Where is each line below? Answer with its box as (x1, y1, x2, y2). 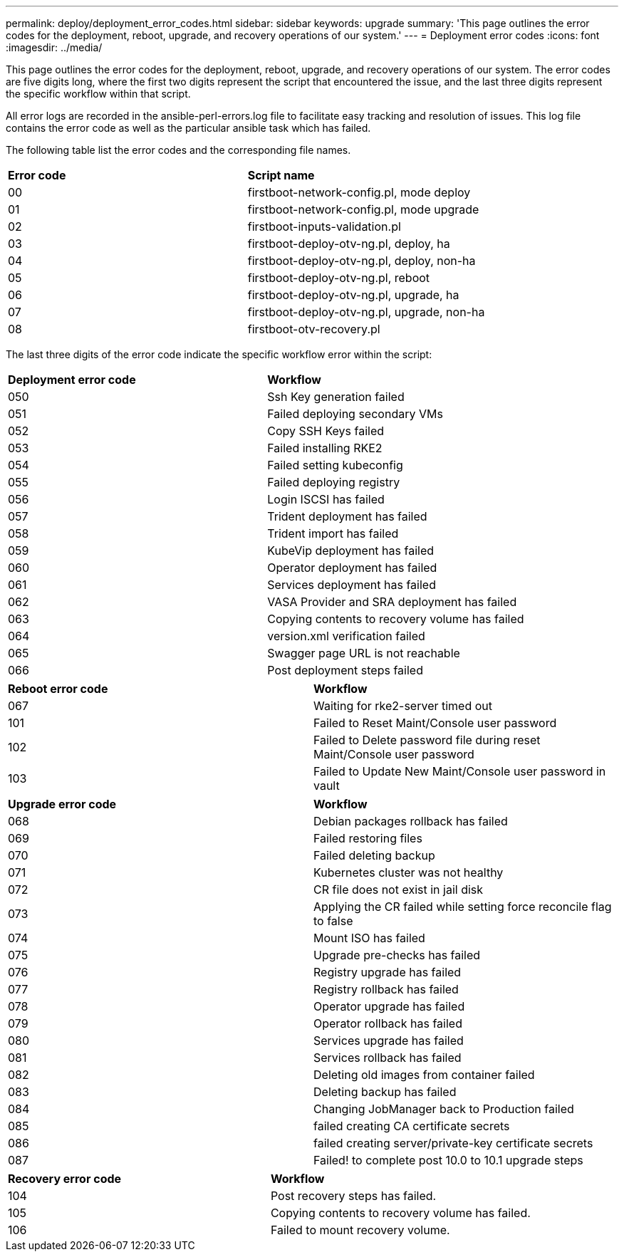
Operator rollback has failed (313, 1016, 462, 1031)
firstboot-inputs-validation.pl (247, 219, 401, 234)
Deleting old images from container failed (313, 1068, 535, 1082)
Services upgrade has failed (313, 1033, 464, 1048)
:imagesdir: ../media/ (6, 41, 103, 53)
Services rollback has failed (313, 1050, 462, 1065)
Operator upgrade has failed (313, 999, 465, 1013)
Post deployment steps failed (267, 663, 423, 677)
